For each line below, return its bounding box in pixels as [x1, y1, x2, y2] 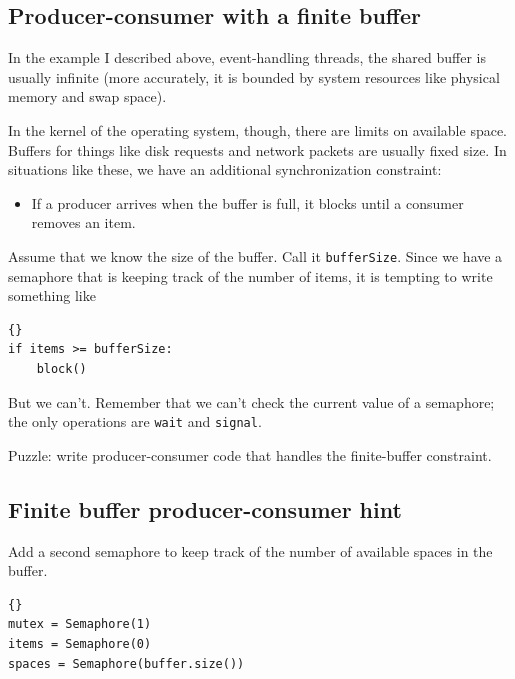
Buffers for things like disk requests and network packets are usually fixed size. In [8, 139, 507, 160]
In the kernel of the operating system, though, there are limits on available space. [8, 119, 507, 140]
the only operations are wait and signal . [8, 411, 262, 432]
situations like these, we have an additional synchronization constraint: [8, 159, 442, 180]
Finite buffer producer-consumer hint [8, 493, 402, 524]
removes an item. [31, 212, 136, 233]
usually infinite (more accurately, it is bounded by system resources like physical [8, 66, 500, 87]
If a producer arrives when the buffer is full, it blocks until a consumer [31, 192, 464, 213]
